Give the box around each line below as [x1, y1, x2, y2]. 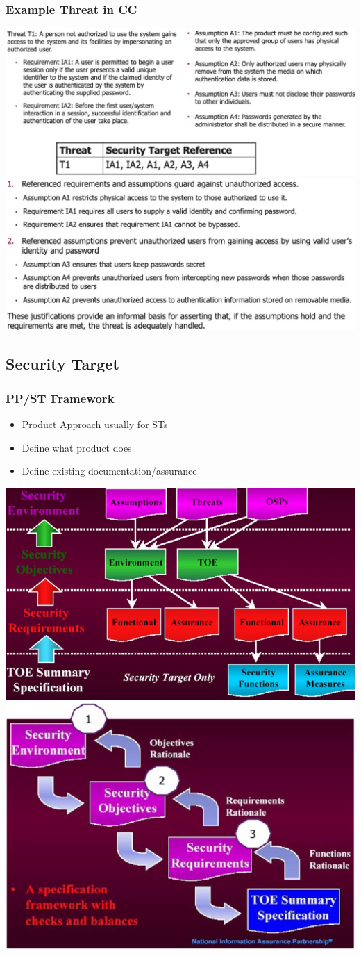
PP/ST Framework [6, 389, 115, 406]
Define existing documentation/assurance [22, 463, 197, 478]
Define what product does [22, 440, 132, 454]
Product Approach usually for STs [22, 417, 168, 431]
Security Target [6, 353, 119, 374]
